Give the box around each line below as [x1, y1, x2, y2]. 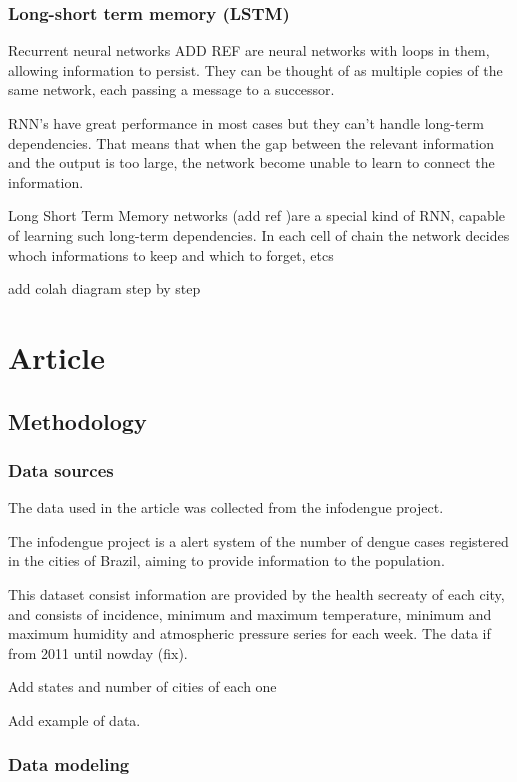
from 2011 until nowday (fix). [8, 642, 188, 663]
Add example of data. [8, 709, 141, 730]
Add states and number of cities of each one [8, 676, 277, 697]
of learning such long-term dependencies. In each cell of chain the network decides [8, 224, 510, 245]
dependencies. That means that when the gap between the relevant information [8, 132, 494, 153]
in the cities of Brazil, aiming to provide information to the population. [8, 550, 445, 571]
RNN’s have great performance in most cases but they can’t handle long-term [8, 113, 484, 133]
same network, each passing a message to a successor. [8, 79, 335, 100]
